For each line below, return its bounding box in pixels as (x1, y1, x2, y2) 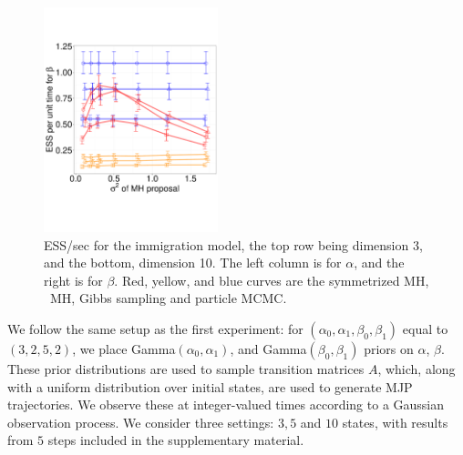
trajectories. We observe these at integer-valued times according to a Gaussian (7, 395, 445, 414)
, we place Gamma (72, 339, 176, 358)
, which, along (377, 359, 456, 378)
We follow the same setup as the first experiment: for (7, 318, 304, 338)
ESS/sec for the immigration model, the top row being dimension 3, (44, 235, 423, 254)
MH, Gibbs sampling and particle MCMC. (49, 288, 287, 308)
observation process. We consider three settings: (7, 412, 274, 431)
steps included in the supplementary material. (47, 430, 304, 450)
